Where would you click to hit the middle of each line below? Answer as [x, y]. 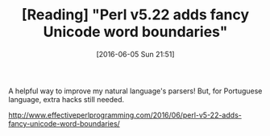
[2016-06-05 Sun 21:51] [135, 54]
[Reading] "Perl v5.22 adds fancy [135, 15]
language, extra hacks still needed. [66, 99]
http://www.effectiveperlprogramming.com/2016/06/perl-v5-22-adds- [125, 115]
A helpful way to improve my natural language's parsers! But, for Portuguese [135, 91]
